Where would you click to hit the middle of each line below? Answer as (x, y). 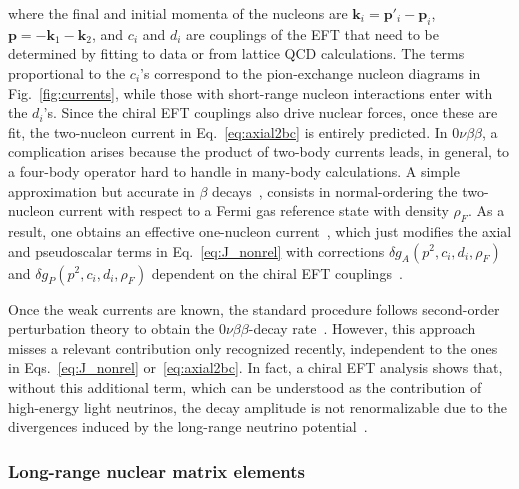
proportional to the (67, 72)
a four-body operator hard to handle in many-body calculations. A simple (234, 170)
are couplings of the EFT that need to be (312, 33)
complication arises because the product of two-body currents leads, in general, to (259, 151)
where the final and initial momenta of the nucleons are (178, 13)
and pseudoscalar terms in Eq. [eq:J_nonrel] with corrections (196, 250)
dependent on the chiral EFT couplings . (277, 272)
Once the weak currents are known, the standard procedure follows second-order (254, 308)
